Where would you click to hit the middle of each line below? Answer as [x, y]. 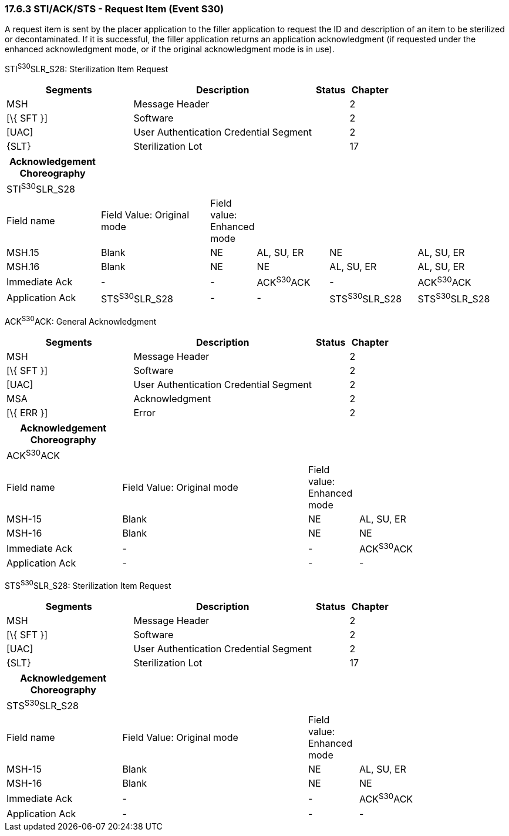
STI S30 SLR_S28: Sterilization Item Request [87, 68]
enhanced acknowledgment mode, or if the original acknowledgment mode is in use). [170, 49]
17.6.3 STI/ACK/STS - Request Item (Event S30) [114, 9]
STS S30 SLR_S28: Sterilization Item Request [88, 585]
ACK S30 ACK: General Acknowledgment [81, 321]
